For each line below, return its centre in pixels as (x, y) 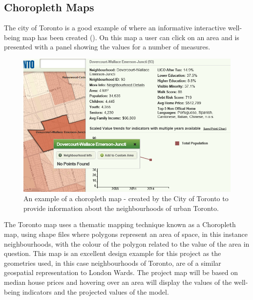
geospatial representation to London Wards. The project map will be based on (121, 272)
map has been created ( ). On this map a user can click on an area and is (131, 37)
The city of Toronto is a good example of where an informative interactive (115, 28)
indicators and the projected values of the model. (95, 291)
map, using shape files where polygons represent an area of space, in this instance (126, 234)
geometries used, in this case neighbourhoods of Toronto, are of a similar (113, 263)
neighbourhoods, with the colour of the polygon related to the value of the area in (127, 243)
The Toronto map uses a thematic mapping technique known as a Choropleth (120, 224)
